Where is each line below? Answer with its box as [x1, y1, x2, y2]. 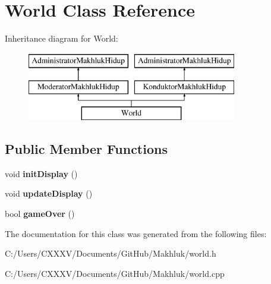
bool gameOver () [5, 207, 75, 220]
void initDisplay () [5, 167, 78, 179]
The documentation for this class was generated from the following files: [5, 227, 267, 239]
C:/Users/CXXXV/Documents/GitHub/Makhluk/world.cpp [5, 267, 225, 279]
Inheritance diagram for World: [5, 32, 118, 45]
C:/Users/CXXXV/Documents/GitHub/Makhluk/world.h [5, 247, 216, 260]
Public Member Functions [5, 140, 168, 158]
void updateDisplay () [5, 187, 93, 200]
